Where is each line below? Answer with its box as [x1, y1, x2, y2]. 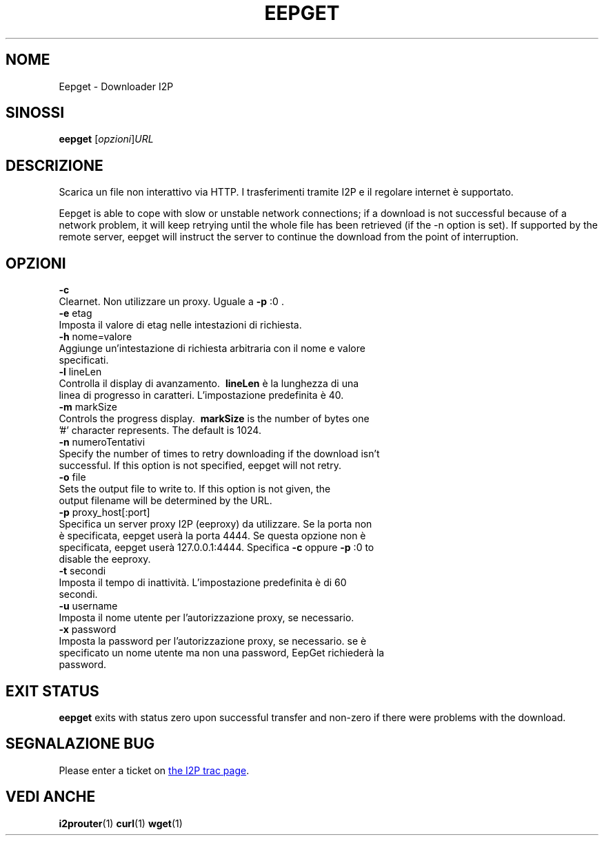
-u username [59, 600, 118, 612]
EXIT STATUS [6, 682, 99, 700]
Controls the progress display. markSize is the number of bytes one [59, 413, 370, 425]
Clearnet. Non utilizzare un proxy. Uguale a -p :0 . [59, 295, 284, 308]
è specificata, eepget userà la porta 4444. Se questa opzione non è [59, 530, 366, 542]
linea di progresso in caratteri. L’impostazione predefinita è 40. [59, 389, 344, 402]
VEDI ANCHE [6, 788, 96, 806]
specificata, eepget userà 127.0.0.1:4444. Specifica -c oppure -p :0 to [59, 541, 374, 554]
